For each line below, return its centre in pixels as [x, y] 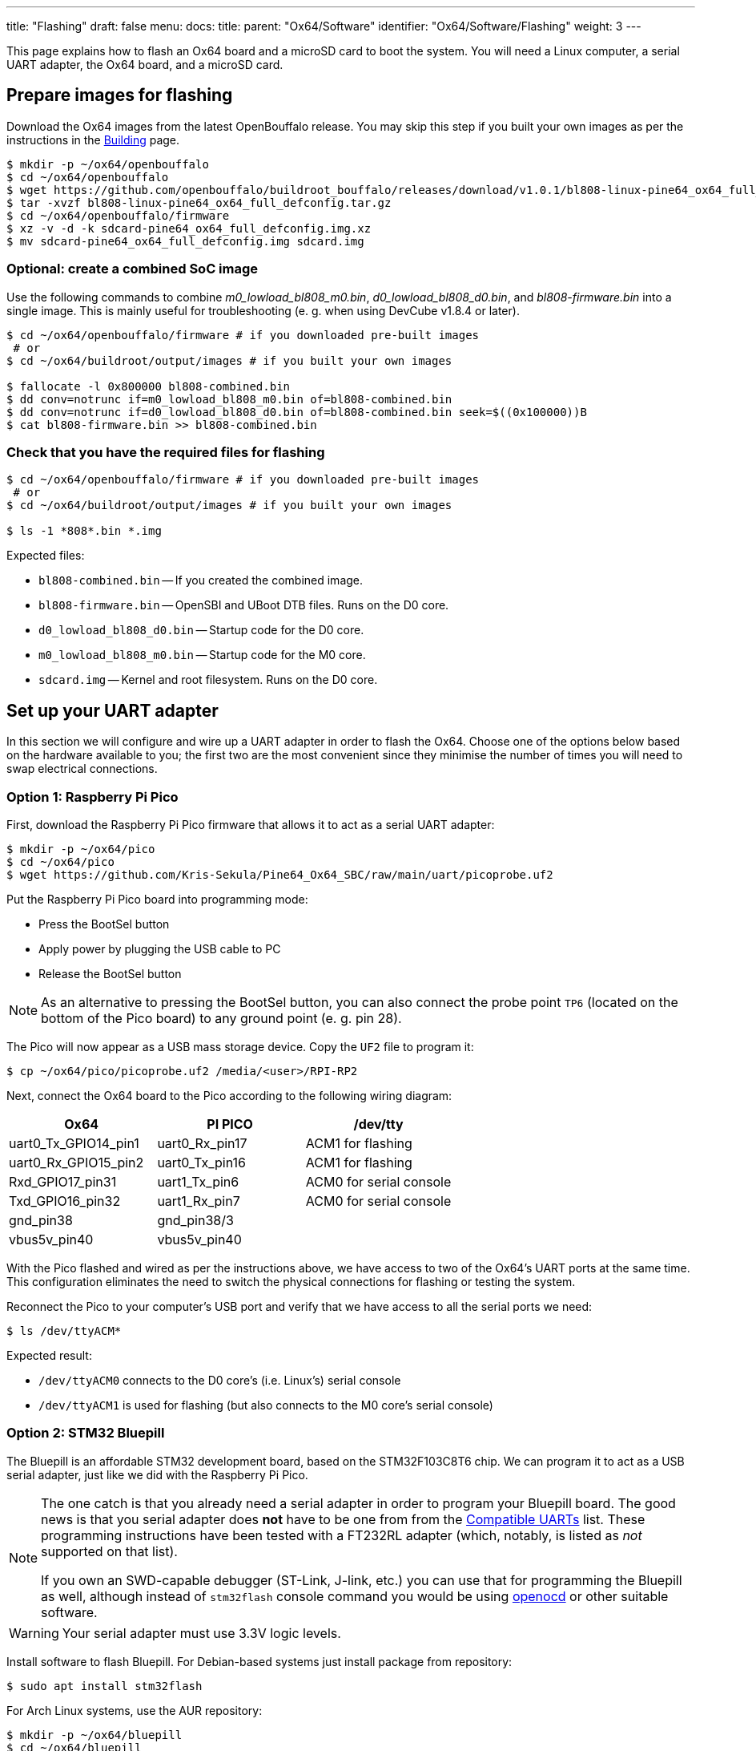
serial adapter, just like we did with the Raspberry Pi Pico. [157, 1474]
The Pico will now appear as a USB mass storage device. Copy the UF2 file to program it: [240, 1046]
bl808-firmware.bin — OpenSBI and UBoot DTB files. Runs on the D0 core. [244, 605]
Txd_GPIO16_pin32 [65, 1201]
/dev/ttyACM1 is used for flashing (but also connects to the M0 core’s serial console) [266, 1405]
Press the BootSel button [104, 924]
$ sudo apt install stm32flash [105, 1686]
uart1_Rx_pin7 [199, 1201]
